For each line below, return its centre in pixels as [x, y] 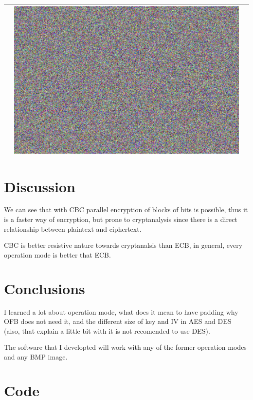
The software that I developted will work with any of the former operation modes [125, 347]
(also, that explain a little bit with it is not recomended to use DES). [107, 330]
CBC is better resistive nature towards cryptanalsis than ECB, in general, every [123, 245]
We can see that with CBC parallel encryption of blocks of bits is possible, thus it [126, 210]
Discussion [40, 186]
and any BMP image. [36, 356]
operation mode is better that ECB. [57, 254]
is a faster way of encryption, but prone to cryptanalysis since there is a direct [121, 219]
